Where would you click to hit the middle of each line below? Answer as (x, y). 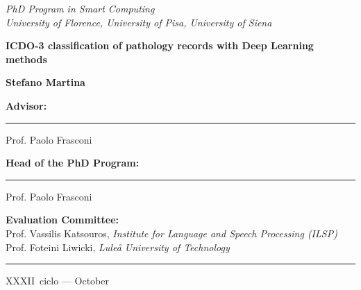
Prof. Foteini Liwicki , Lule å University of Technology (118, 247)
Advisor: (26, 105)
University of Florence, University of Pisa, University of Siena (139, 22)
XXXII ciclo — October (57, 281)
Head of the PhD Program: (73, 163)
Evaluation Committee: (62, 220)
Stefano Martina (45, 82)
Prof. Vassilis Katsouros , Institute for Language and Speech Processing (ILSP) (171, 233)
